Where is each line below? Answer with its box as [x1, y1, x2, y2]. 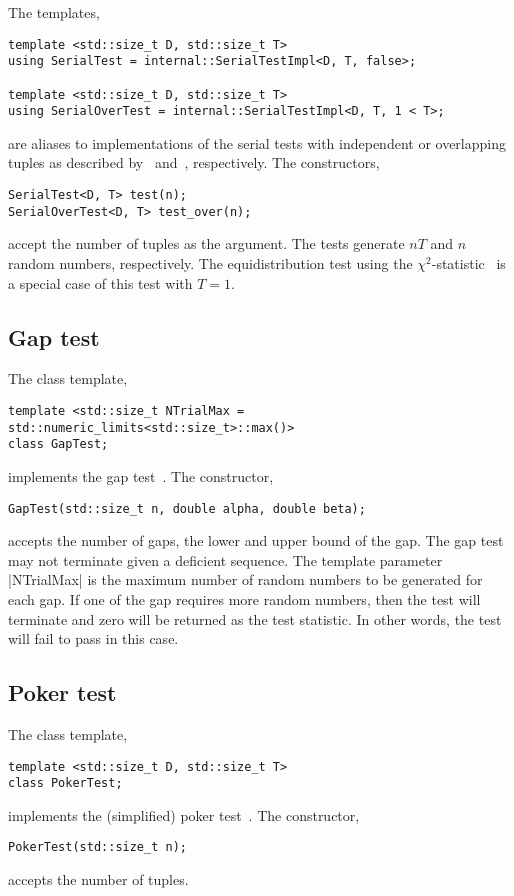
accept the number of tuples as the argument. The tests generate [8, 233, 405, 254]
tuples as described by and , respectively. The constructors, [8, 152, 380, 173]
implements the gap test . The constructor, [8, 465, 274, 486]
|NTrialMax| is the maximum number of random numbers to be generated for [8, 569, 483, 590]
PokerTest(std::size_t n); [8, 840, 187, 855]
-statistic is [431, 252, 506, 273]
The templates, [8, 2, 100, 22]
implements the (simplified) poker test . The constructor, [8, 804, 360, 825]
